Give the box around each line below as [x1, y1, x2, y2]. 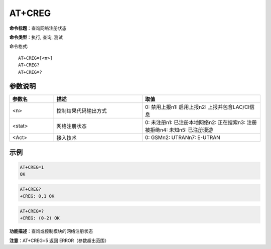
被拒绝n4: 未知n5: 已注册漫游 [145, 127, 213, 134]
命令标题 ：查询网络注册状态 [9, 25, 67, 31]
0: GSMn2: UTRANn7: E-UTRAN [145, 134, 220, 141]
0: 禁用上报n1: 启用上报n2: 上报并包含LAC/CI [145, 103, 250, 110]
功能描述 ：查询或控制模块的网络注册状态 [9, 228, 93, 234]
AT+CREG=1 [20, 165, 44, 170]
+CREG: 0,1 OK [20, 193, 55, 199]
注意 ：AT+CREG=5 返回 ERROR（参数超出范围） [9, 237, 109, 243]
